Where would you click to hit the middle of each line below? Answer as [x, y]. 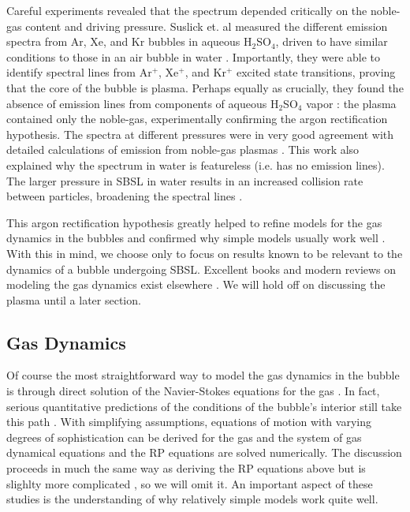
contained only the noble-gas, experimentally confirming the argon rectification [197, 119]
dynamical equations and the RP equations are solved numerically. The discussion [204, 452]
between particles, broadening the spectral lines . [125, 196]
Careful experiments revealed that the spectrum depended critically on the [187, 10]
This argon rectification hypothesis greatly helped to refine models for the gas [194, 222]
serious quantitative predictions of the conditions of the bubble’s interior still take [204, 406]
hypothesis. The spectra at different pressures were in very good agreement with [200, 134]
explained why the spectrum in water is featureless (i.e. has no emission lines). [196, 164]
